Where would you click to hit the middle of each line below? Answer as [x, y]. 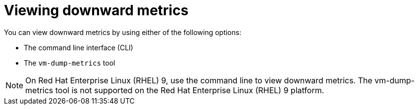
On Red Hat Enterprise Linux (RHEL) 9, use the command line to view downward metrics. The [199, 80]
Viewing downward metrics [96, 10]
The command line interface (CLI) [78, 47]
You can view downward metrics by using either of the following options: [123, 32]
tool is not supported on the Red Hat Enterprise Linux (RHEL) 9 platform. [190, 90]
